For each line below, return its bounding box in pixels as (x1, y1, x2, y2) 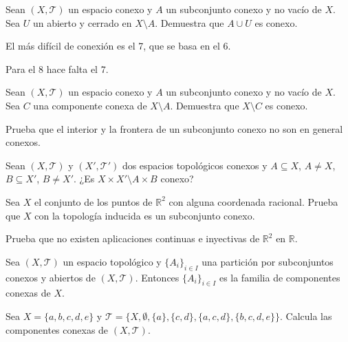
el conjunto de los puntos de (34, 194, 153, 209)
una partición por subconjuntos (202, 254, 334, 268)
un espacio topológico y (63, 254, 162, 268)
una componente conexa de (33, 98, 147, 112)
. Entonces (135, 270, 180, 284)
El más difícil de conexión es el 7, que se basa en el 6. (6, 39, 231, 53)
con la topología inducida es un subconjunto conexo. (34, 208, 255, 222)
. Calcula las (279, 308, 332, 323)
